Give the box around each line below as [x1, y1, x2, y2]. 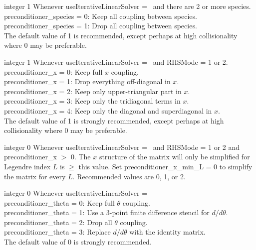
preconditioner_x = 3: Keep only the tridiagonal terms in [4, 96, 181, 106]
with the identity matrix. [129, 227, 206, 237]
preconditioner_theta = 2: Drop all [4, 217, 112, 227]
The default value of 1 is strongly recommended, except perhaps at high [4, 115, 224, 125]
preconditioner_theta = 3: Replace [4, 227, 111, 237]
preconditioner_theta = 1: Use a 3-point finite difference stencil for [4, 207, 210, 218]
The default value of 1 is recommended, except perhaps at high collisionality [4, 30, 238, 40]
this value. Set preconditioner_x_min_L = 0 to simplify [78, 161, 253, 171]
